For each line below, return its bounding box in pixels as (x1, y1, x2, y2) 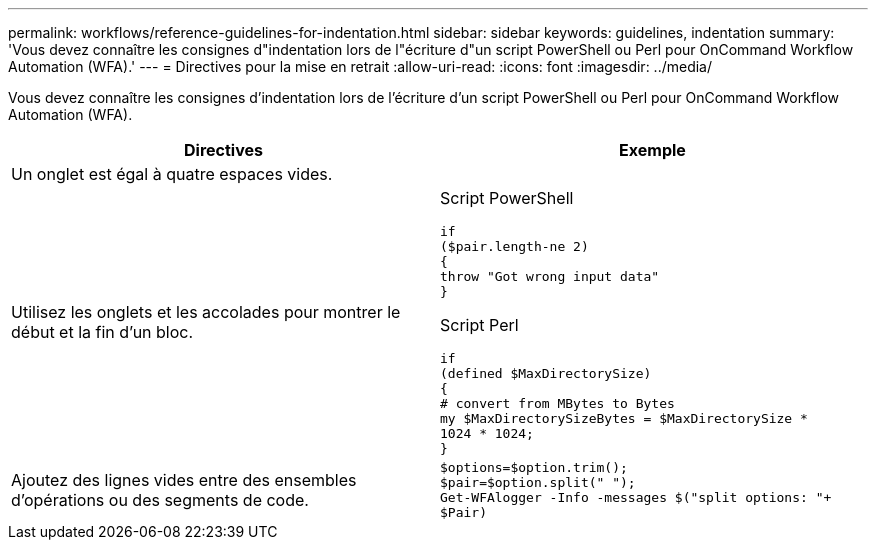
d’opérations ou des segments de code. (11, 490, 309, 510)
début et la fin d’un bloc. (11, 322, 194, 342)
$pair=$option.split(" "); (440, 475, 636, 490)
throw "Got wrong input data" (440, 269, 660, 284)
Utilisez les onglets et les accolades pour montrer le (11, 302, 401, 322)
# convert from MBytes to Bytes (440, 396, 675, 411)
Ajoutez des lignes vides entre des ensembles (11, 470, 357, 490)
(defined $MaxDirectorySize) (440, 366, 652, 381)
